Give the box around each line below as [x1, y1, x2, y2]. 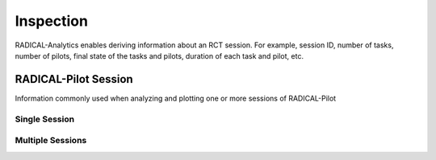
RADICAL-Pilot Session [15, 72, 133, 86]
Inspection [15, 12, 89, 30]
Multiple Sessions [15, 135, 87, 146]
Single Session [15, 113, 75, 125]
